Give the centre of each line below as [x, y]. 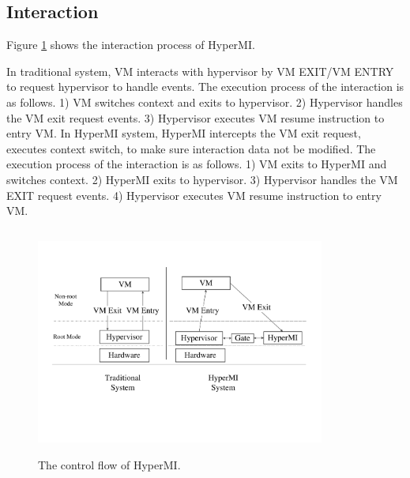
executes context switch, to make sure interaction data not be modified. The [191, 148]
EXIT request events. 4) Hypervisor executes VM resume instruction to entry [194, 195]
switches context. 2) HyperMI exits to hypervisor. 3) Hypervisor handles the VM [202, 179]
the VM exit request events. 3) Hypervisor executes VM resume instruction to [196, 117]
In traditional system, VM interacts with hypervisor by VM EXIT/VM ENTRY [200, 71]
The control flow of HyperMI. [109, 464]
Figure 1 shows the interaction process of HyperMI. [131, 45]
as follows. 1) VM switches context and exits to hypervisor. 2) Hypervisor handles [205, 102]
